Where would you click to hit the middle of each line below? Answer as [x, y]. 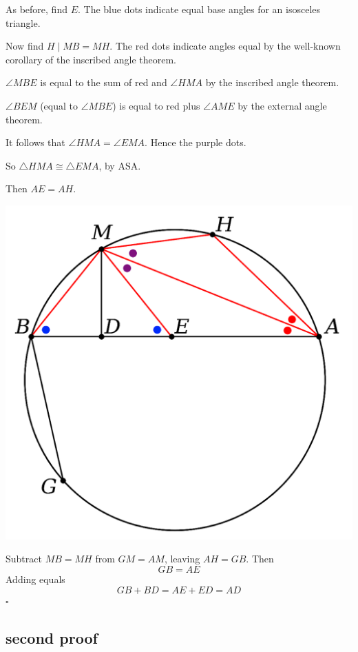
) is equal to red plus [156, 105]
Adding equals [35, 579]
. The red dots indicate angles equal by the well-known [225, 46]
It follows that [35, 142]
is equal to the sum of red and [104, 82]
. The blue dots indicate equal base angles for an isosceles [199, 9]
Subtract [24, 559]
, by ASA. [120, 165]
